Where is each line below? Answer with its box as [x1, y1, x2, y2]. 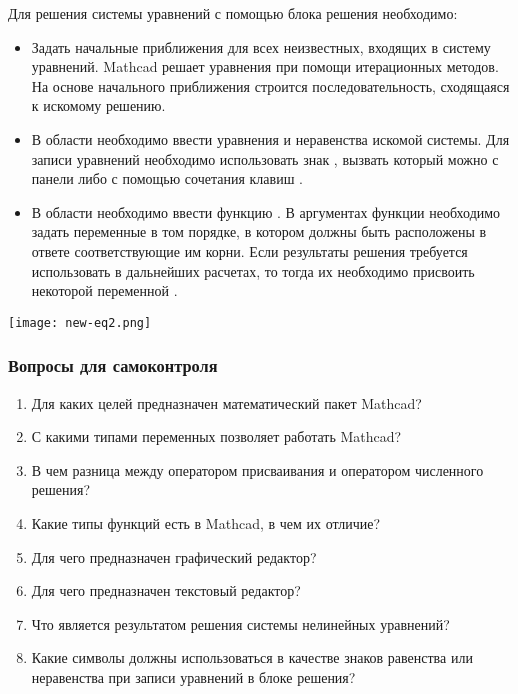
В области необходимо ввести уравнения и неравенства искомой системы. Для [31, 128, 510, 149]
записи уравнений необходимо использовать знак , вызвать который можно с [31, 148, 499, 169]
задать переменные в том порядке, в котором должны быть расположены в [31, 221, 487, 242]
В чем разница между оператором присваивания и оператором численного [31, 459, 484, 480]
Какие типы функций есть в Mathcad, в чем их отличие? [31, 512, 381, 533]
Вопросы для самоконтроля [8, 353, 218, 378]
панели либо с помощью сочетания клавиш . [31, 168, 303, 189]
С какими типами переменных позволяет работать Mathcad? [31, 426, 402, 447]
